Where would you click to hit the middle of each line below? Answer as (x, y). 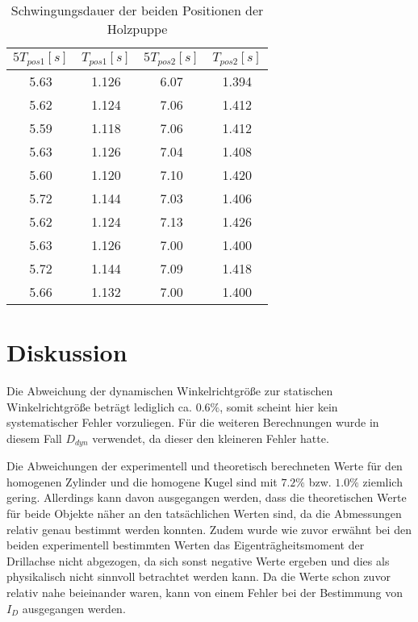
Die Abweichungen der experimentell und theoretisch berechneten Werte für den (205, 466)
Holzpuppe (137, 29)
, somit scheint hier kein (279, 406)
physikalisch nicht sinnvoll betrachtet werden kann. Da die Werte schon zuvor (199, 576)
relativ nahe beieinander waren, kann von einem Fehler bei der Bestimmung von (205, 593)
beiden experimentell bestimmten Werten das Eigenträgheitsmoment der (186, 545)
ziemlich (382, 481)
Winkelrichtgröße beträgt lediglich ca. (99, 406)
